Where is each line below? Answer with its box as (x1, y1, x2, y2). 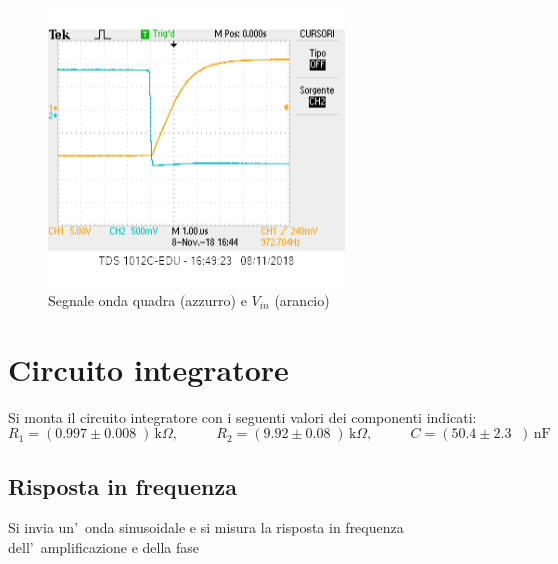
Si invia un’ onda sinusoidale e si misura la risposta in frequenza (8, 517, 404, 538)
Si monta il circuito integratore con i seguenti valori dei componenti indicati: (8, 406, 477, 427)
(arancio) (274, 289, 330, 310)
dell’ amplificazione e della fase (8, 536, 200, 557)
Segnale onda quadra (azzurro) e (48, 289, 247, 310)
